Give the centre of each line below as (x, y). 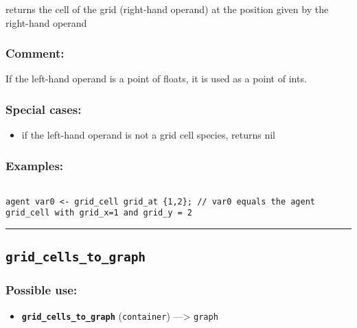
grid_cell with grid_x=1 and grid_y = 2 (99, 213)
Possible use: (42, 290)
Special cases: (44, 109)
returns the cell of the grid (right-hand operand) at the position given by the (167, 9)
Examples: (35, 165)
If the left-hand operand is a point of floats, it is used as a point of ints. (156, 79)
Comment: (35, 53)
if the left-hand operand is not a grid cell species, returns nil (148, 135)
